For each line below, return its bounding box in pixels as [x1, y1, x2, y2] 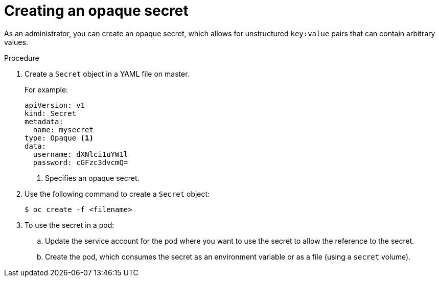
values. [4, 37, 28, 46]
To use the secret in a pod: [25, 220, 114, 229]
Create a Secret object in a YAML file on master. [25, 69, 190, 78]
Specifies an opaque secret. [45, 173, 140, 182]
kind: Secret [25, 109, 77, 118]
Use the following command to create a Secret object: [25, 189, 210, 198]
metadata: [25, 117, 63, 126]
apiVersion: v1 [25, 101, 85, 109]
